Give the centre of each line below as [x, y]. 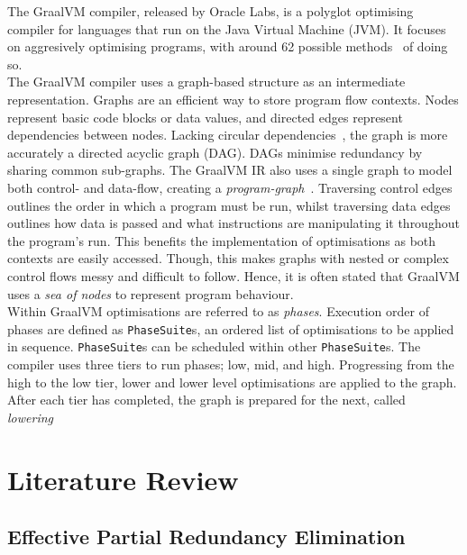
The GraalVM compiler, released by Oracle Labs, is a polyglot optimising [211, 11]
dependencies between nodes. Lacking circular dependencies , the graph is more [228, 135]
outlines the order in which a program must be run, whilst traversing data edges [229, 205]
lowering [30, 417]
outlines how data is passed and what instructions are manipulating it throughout [233, 223]
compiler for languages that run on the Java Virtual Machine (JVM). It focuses [227, 28]
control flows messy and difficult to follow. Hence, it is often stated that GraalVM [233, 275]
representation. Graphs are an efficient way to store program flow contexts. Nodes [233, 99]
